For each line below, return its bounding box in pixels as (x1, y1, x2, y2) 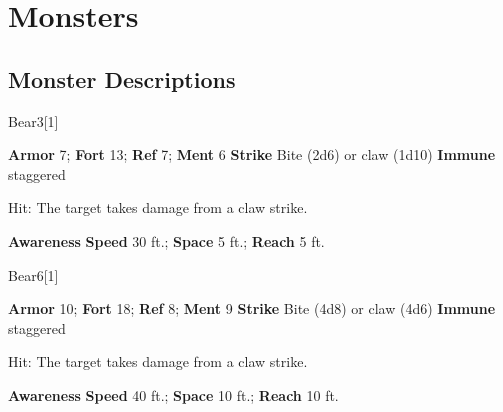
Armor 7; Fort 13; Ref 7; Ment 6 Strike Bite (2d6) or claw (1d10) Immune (8, 144, 496, 165)
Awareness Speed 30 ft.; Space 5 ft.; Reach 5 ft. (8, 230, 325, 251)
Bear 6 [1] (8, 264, 59, 285)
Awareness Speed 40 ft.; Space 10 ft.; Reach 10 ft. (8, 384, 339, 405)
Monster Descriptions (8, 63, 236, 94)
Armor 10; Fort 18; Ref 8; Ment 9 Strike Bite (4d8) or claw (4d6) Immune (8, 298, 496, 319)
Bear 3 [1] (8, 110, 59, 131)
